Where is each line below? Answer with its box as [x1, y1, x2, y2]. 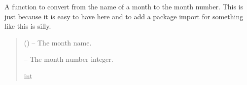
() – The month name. [24, 37, 92, 47]
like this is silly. [4, 21, 51, 31]
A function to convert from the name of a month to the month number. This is [4, 1, 244, 11]
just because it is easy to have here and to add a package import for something [4, 11, 244, 21]
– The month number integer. [24, 54, 113, 64]
